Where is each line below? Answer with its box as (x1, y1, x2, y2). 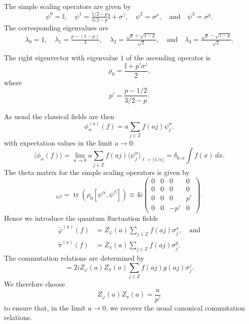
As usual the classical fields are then (4, 111, 114, 121)
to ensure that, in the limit (4, 302, 86, 313)
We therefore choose (4, 279, 65, 289)
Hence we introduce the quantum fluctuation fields (4, 212, 158, 223)
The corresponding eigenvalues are (4, 22, 108, 33)
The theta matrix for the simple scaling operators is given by (4, 166, 190, 177)
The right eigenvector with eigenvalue (4, 52, 118, 63)
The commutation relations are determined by (4, 253, 145, 263)
